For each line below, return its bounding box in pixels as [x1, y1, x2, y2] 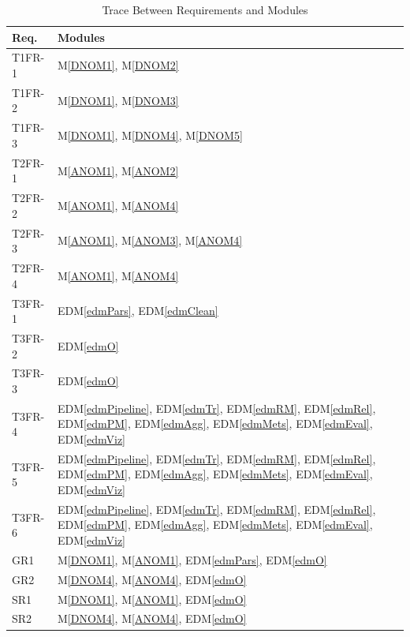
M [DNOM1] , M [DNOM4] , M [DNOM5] [58, 127, 243, 144]
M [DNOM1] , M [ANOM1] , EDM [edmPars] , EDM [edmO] [58, 551, 327, 568]
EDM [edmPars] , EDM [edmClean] [58, 302, 218, 319]
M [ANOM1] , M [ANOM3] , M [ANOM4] [58, 232, 243, 249]
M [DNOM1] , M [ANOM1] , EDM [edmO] [58, 590, 247, 607]
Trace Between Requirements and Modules [102, 2, 308, 17]
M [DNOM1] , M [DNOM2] [58, 57, 179, 73]
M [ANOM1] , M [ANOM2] [58, 162, 179, 178]
